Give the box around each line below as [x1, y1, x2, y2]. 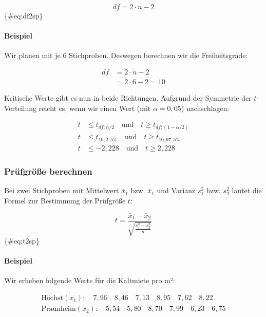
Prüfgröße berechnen [4, 164, 92, 177]
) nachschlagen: [181, 102, 230, 113]
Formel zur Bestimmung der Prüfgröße [4, 195, 126, 206]
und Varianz [157, 185, 196, 196]
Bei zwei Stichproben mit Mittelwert [4, 185, 119, 196]
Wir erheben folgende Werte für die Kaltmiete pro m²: [4, 275, 175, 286]
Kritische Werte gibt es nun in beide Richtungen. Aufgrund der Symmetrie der [4, 92, 252, 103]
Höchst [41, 294, 63, 302]
